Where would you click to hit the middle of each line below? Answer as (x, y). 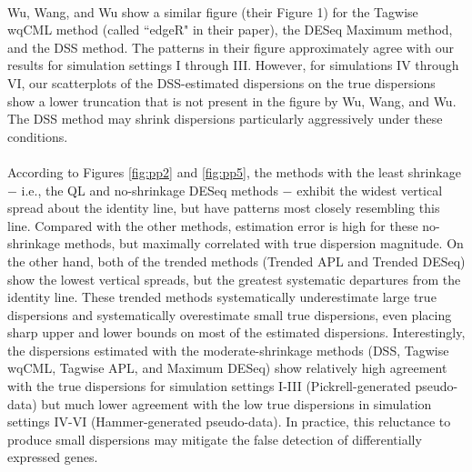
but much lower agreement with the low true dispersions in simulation (236, 403)
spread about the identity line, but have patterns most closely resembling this (224, 208)
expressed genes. (53, 457)
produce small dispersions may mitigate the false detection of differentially (215, 439)
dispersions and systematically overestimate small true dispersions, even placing (230, 314)
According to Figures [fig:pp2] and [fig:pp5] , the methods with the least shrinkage (234, 171)
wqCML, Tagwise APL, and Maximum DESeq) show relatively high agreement (227, 368)
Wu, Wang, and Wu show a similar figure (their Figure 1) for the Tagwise (213, 11)
